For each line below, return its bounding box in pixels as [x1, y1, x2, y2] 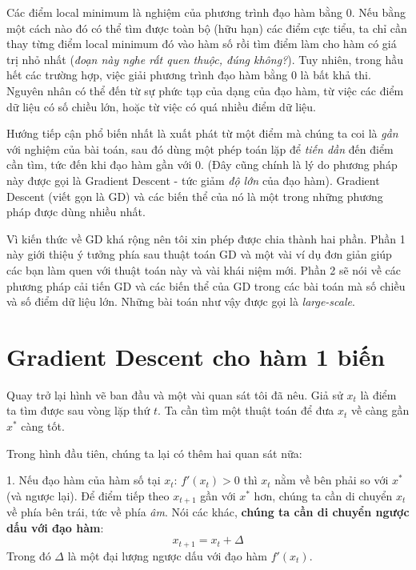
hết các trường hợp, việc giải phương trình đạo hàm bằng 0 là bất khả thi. [6, 66, 371, 83]
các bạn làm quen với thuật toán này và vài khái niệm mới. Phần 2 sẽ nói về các [6, 261, 401, 278]
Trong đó [6, 547, 51, 564]
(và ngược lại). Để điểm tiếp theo [6, 487, 170, 504]
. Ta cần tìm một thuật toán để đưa [158, 402, 334, 419]
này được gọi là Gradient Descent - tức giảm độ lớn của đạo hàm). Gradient [6, 171, 380, 188]
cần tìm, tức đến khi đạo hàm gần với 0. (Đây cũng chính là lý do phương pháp [6, 156, 398, 173]
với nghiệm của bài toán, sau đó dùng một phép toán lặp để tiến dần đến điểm [6, 140, 394, 157]
